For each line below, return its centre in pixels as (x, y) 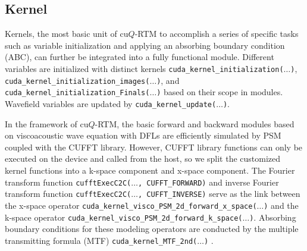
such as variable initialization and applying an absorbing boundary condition (145, 45)
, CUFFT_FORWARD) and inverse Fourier (208, 182)
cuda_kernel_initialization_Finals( (77, 93)
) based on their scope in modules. (220, 92)
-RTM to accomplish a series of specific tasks (217, 34)
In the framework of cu (47, 123)
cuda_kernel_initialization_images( (77, 81)
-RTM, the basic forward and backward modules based (195, 123)
